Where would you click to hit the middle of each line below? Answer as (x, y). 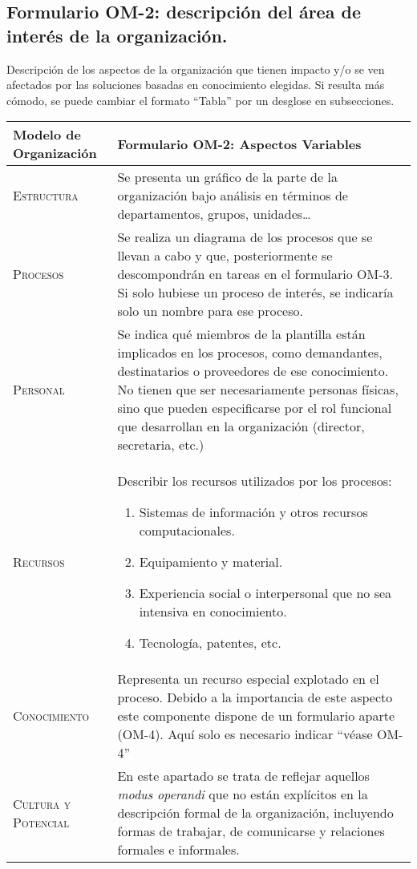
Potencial (41, 822)
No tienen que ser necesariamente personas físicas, (258, 390)
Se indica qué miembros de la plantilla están (241, 334)
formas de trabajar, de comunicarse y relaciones (251, 831)
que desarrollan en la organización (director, (241, 426)
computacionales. (187, 531)
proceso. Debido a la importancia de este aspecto (255, 697)
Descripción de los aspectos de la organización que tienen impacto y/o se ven (196, 69)
